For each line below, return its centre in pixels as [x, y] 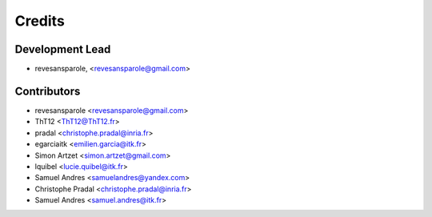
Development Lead [63, 49]
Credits [40, 21]
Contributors [48, 91]
